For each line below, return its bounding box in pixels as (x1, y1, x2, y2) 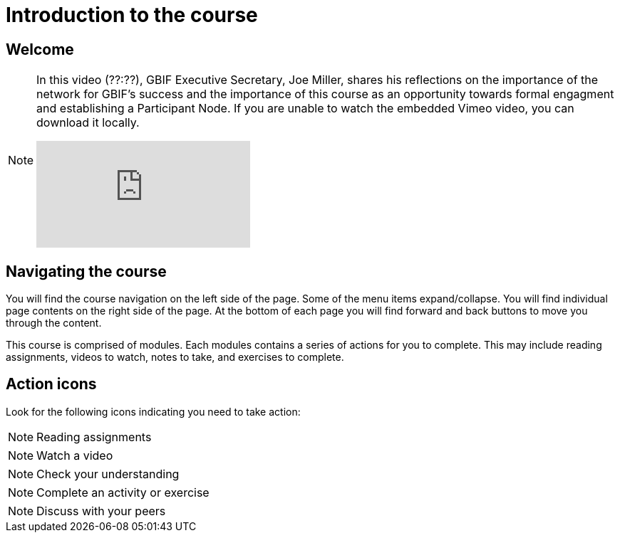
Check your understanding (36, 466, 180, 481)
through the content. (6, 317, 102, 329)
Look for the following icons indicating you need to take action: (6, 405, 301, 418)
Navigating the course (6, 262, 167, 280)
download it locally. (36, 115, 140, 130)
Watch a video (36, 448, 113, 463)
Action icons (6, 375, 97, 394)
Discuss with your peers (36, 503, 166, 518)
